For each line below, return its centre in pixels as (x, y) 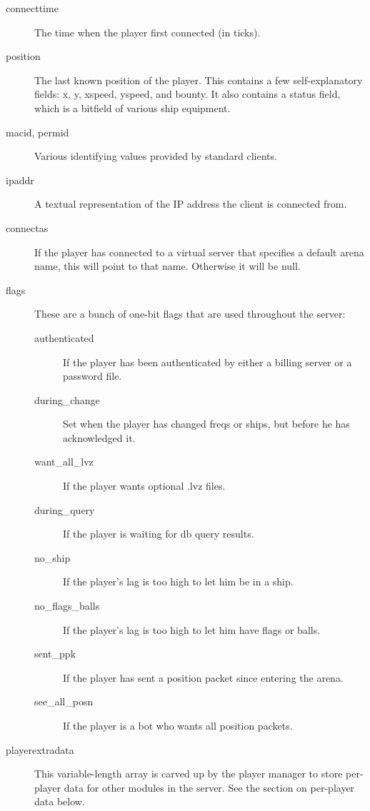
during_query (65, 509)
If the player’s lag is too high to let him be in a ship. (178, 581)
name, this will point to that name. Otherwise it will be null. (167, 266)
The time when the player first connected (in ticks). (147, 32)
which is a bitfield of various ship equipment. (132, 107)
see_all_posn (64, 701)
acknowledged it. (99, 437)
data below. (60, 801)
